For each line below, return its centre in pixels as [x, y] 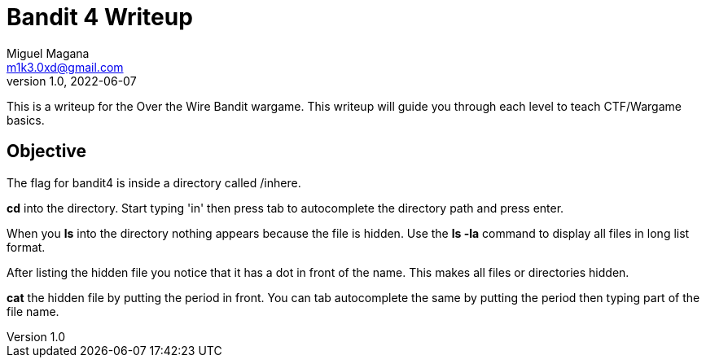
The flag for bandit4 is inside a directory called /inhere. [154, 182]
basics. [26, 120]
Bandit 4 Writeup [100, 17]
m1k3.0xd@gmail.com [65, 67]
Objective [47, 151]
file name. [33, 311]
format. [26, 247]
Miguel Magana [48, 53]
